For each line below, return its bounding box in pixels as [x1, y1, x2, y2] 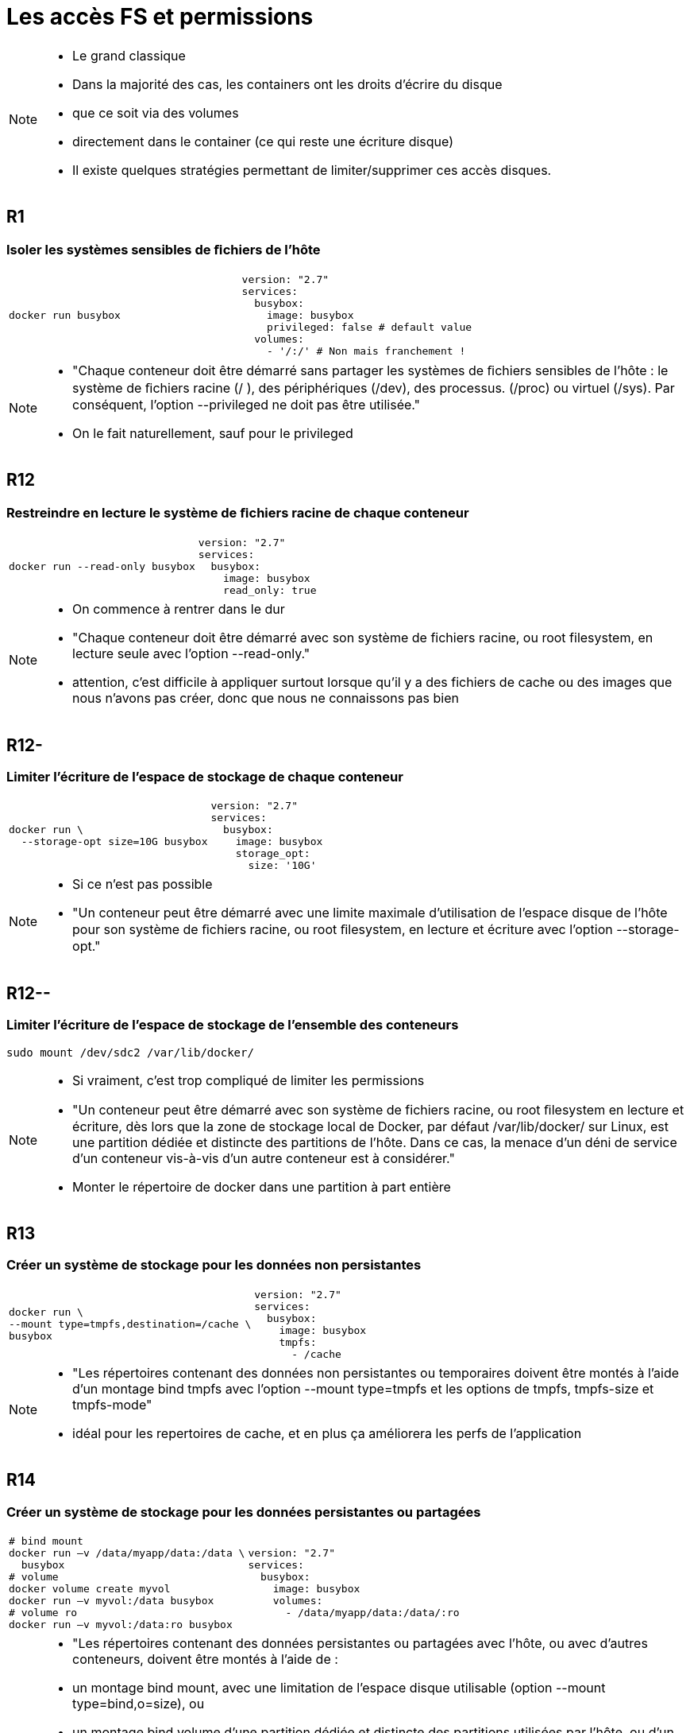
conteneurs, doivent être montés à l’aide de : [72, 1651, 338, 1668]
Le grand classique [72, 47, 186, 64]
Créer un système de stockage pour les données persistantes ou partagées [6, 1503, 481, 1520]
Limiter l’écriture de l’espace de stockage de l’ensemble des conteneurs [6, 1017, 459, 1033]
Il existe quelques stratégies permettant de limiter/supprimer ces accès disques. [72, 161, 552, 178]
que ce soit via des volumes [72, 104, 239, 121]
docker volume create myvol [9, 1583, 171, 1595]
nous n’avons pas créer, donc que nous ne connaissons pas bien [72, 690, 459, 707]
